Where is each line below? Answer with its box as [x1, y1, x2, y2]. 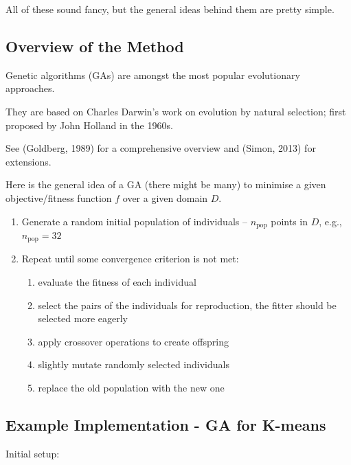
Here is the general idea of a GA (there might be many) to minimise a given [5, 177, 326, 192]
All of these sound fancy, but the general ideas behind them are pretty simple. [5, 2, 335, 16]
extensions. [5, 154, 52, 168]
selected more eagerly [38, 311, 128, 326]
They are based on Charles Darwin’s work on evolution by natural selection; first [5, 104, 346, 118]
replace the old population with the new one [38, 381, 225, 395]
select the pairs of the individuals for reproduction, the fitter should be [38, 297, 337, 312]
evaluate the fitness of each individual [38, 275, 196, 289]
